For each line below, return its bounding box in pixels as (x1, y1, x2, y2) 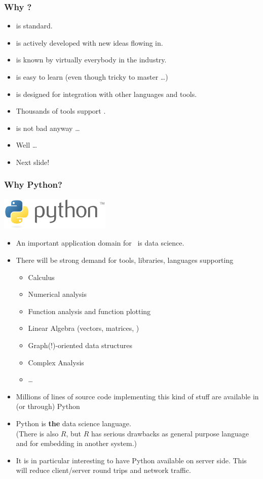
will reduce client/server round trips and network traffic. (16, 465, 191, 475)
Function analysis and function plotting (28, 305, 151, 316)
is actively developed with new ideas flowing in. (16, 37, 163, 48)
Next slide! (16, 156, 50, 167)
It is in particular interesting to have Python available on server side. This (16, 455, 247, 465)
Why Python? (4, 178, 62, 191)
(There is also (16, 428, 59, 438)
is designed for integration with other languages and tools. (16, 88, 197, 99)
